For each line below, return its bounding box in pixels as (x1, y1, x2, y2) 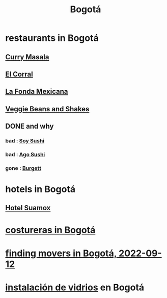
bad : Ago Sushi (5, 151, 45, 158)
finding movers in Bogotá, (5, 247, 117, 259)
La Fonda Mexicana (5, 87, 68, 96)
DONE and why (5, 122, 54, 131)
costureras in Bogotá (5, 224, 96, 236)
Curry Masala (5, 53, 49, 61)
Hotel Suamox (5, 204, 51, 212)
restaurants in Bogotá (5, 32, 99, 44)
